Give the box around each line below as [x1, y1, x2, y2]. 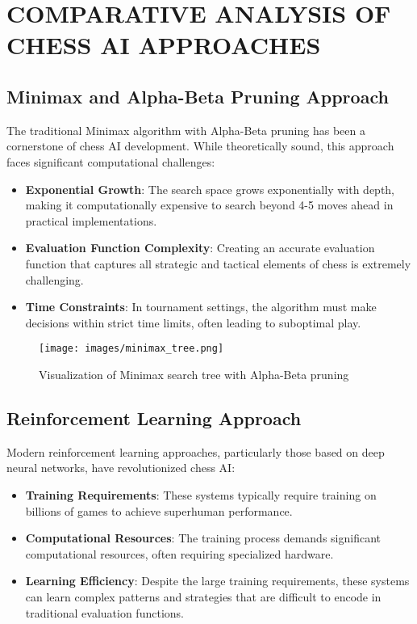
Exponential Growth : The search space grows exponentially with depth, [25, 180, 395, 197]
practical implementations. [25, 212, 157, 229]
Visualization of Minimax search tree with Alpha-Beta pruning [39, 365, 349, 382]
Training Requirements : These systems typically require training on [25, 486, 377, 503]
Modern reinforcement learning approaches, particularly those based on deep [6, 443, 385, 460]
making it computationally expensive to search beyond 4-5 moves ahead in [25, 196, 394, 213]
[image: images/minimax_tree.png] [39, 343, 224, 355]
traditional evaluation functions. [25, 604, 184, 621]
